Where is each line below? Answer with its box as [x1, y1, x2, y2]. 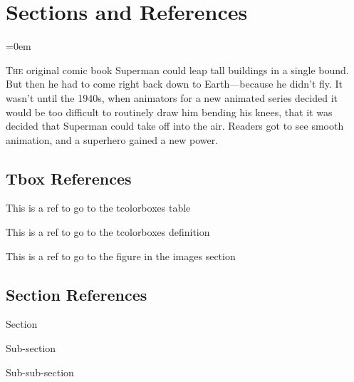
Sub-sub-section [6, 364, 74, 379]
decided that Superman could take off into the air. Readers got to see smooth [6, 118, 344, 133]
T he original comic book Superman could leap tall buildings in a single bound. [6, 62, 349, 77]
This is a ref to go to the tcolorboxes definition [6, 224, 210, 239]
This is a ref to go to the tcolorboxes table [6, 200, 191, 215]
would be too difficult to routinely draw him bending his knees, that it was [6, 104, 333, 119]
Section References [6, 283, 147, 305]
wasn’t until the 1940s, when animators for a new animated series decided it [6, 90, 338, 105]
